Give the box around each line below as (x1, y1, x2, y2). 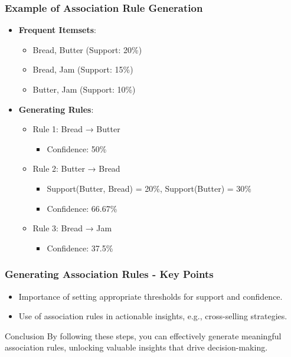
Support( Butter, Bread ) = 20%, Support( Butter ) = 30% (47, 182, 251, 194)
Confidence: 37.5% (47, 241, 113, 254)
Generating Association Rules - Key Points (5, 267, 214, 281)
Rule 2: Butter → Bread (32, 162, 120, 175)
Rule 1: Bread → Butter (32, 123, 120, 135)
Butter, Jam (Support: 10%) (32, 83, 136, 95)
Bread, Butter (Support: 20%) (32, 43, 142, 55)
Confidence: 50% (47, 142, 107, 155)
